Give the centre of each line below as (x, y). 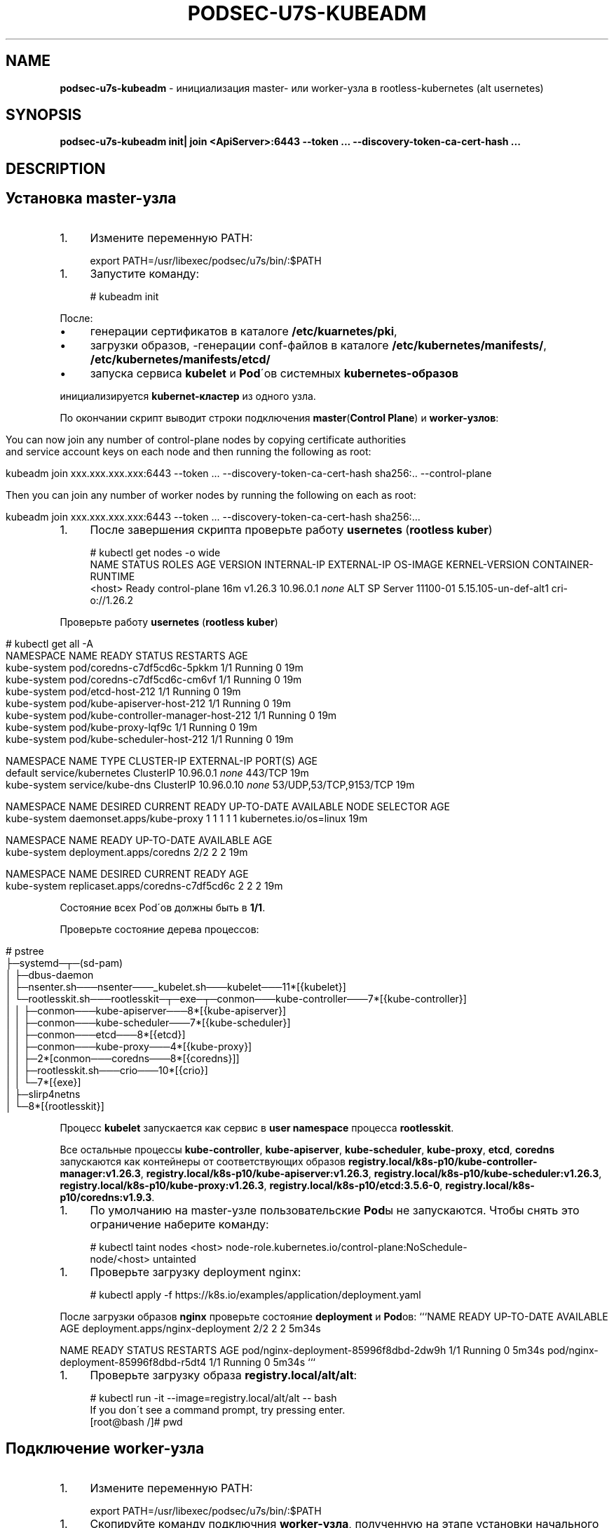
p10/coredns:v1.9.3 (106, 1197)
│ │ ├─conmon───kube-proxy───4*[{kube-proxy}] (129, 1046)
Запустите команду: (145, 273)
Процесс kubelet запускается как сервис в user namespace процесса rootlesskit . (257, 1127)
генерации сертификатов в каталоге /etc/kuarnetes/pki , (244, 331)
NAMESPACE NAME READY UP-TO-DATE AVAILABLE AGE (139, 840)
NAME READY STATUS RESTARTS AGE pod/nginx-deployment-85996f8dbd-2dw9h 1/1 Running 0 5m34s (302, 1350)
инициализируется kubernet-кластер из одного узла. (188, 396)
